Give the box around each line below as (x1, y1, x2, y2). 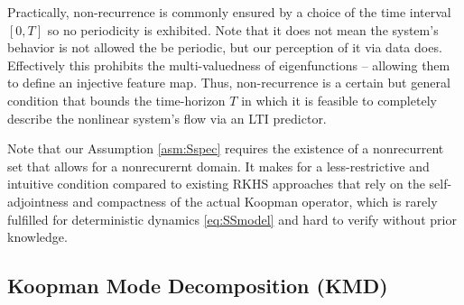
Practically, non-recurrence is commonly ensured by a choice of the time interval (7, 3, 451, 21)
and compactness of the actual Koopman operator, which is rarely (72, 191, 438, 210)
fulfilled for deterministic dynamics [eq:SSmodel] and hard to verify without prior (7, 209, 457, 228)
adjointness (7, 191, 69, 210)
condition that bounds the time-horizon (7, 90, 226, 109)
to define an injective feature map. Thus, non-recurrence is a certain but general (7, 73, 450, 92)
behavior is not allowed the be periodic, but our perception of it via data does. (7, 38, 442, 57)
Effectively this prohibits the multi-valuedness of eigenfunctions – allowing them (7, 55, 450, 74)
